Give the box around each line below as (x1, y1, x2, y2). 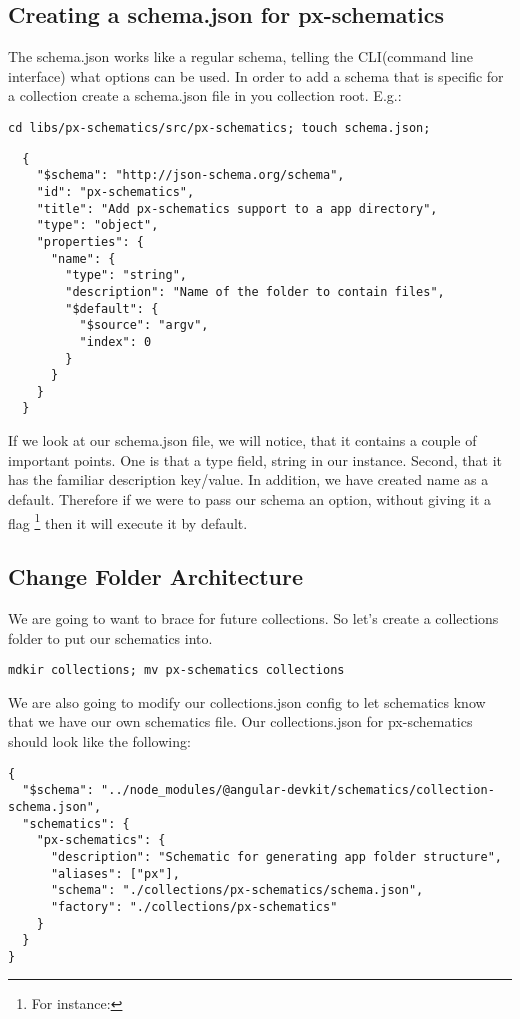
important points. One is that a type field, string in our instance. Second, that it (8, 449, 502, 470)
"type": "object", (36, 218, 159, 233)
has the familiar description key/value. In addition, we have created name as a (8, 469, 489, 490)
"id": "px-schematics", (36, 184, 195, 199)
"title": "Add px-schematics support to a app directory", (36, 201, 438, 216)
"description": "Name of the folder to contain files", (65, 284, 445, 299)
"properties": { (36, 234, 145, 249)
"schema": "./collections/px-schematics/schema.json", (50, 883, 424, 898)
